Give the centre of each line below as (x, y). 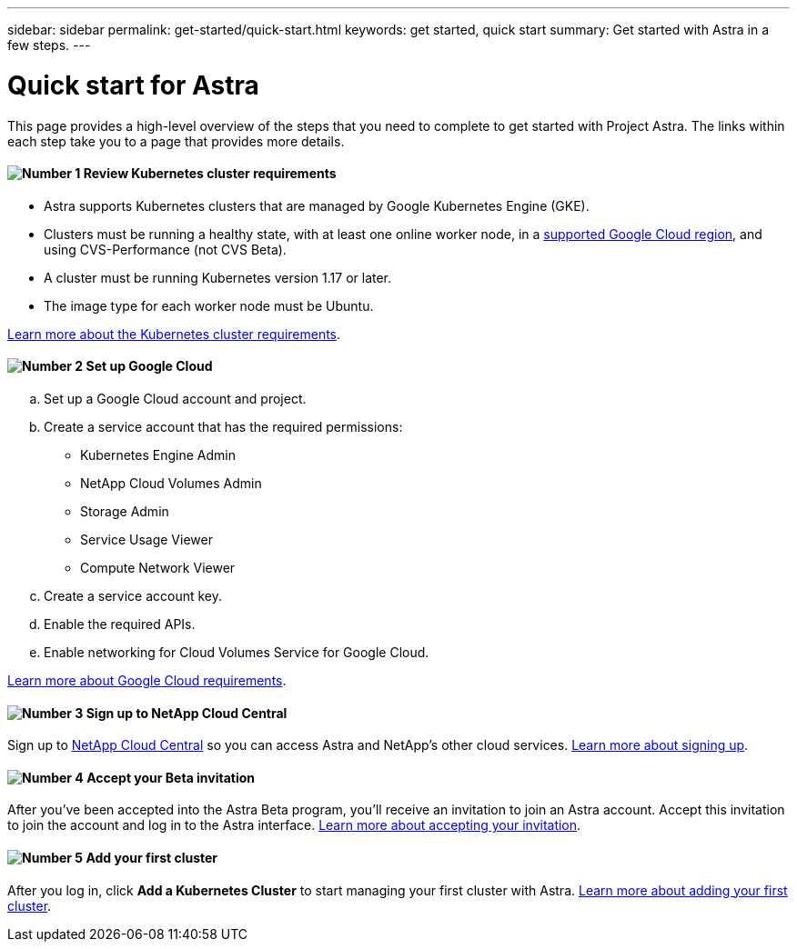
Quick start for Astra (133, 85)
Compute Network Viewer (158, 567)
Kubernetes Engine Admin (158, 455)
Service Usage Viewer (146, 539)
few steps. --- (49, 45)
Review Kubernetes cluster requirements (210, 174)
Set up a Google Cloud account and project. (175, 398)
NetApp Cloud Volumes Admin (171, 483)
